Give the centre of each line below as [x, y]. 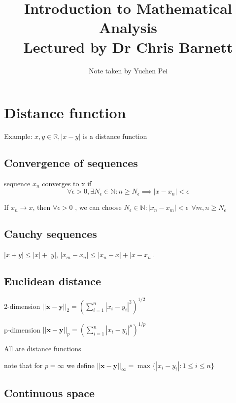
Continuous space [50, 393]
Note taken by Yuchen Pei [128, 70]
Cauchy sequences [51, 234]
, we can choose [98, 207]
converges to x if [67, 183]
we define [81, 365]
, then [42, 207]
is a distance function [115, 136]
